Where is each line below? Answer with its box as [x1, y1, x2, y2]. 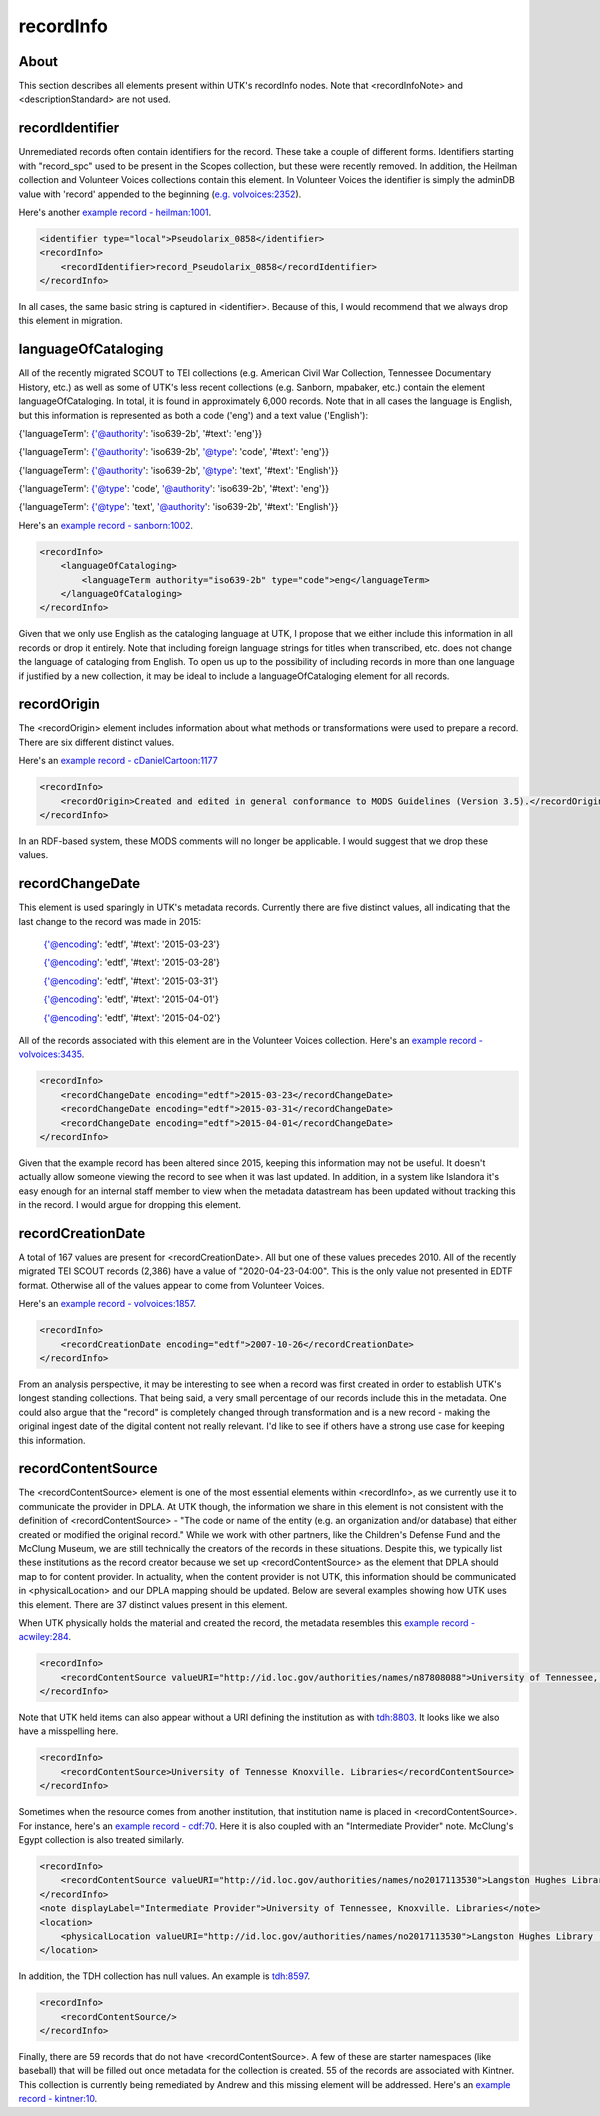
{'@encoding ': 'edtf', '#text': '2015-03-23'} [43, 938, 220, 950]
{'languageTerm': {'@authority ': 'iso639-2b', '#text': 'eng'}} [18, 427, 263, 439]
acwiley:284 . [18, 1631, 72, 1643]
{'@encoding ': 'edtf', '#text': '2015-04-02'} [43, 1011, 221, 1024]
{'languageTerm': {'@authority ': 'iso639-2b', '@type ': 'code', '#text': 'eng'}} [18, 446, 330, 458]
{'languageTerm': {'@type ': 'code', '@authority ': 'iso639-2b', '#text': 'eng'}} [18, 483, 330, 495]
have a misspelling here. [18, 1725, 119, 1737]
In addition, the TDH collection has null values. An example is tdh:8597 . [18, 1970, 311, 1982]
